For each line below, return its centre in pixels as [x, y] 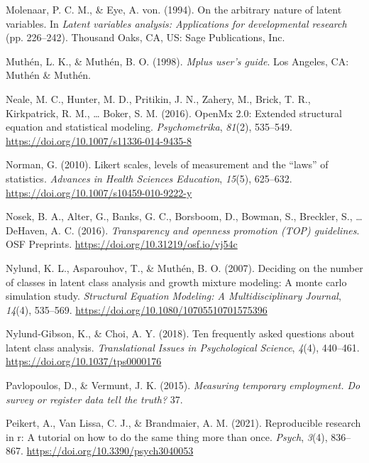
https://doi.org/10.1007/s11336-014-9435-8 [99, 140]
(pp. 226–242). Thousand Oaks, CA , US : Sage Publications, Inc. [145, 37]
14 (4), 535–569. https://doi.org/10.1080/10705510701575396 [137, 309]
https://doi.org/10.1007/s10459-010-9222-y [99, 192]
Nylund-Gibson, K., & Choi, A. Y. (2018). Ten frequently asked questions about [180, 333]
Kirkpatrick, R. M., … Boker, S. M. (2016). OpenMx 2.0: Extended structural [174, 113]
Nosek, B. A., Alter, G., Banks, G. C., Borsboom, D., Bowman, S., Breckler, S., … [184, 216]
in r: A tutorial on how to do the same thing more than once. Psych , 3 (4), [167, 436]
